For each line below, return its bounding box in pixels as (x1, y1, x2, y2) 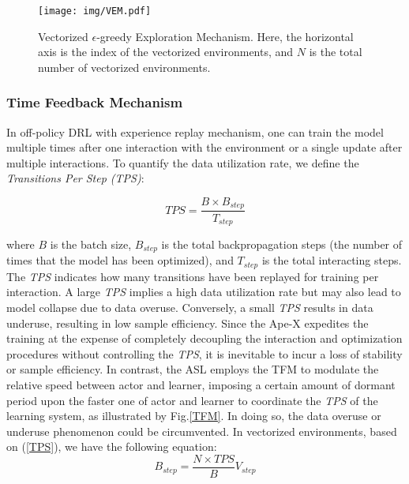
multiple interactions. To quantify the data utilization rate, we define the (6, 154, 359, 171)
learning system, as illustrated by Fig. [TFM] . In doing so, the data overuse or (6, 407, 381, 424)
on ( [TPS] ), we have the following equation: (6, 438, 217, 455)
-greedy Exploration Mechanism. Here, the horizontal (96, 28, 354, 44)
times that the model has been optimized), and (6, 252, 234, 268)
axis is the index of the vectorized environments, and (38, 43, 294, 60)
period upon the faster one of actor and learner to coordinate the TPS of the (6, 392, 378, 408)
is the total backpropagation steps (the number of (161, 235, 403, 252)
